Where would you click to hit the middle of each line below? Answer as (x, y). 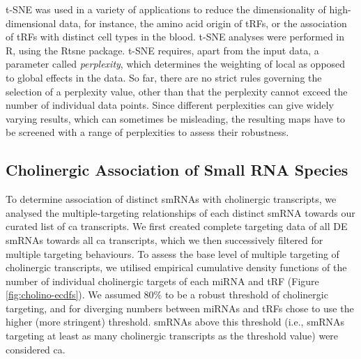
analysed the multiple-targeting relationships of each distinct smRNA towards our (180, 212)
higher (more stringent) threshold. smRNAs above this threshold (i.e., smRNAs (175, 322)
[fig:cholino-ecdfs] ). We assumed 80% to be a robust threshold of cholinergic (167, 295)
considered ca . (36, 349)
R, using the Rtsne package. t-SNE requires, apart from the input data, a (162, 50)
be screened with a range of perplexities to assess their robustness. (147, 132)
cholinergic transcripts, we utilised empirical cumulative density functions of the (176, 267)
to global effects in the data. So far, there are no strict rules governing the (164, 77)
